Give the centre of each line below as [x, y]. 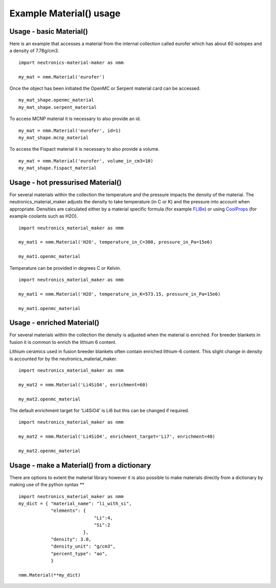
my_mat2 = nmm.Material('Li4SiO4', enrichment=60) [83, 385]
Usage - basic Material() [49, 31]
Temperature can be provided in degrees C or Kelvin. [65, 268]
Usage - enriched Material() [54, 323]
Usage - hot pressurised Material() [66, 182]
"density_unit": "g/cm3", [83, 546]
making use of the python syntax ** [47, 485]
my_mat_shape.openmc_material [56, 100]
